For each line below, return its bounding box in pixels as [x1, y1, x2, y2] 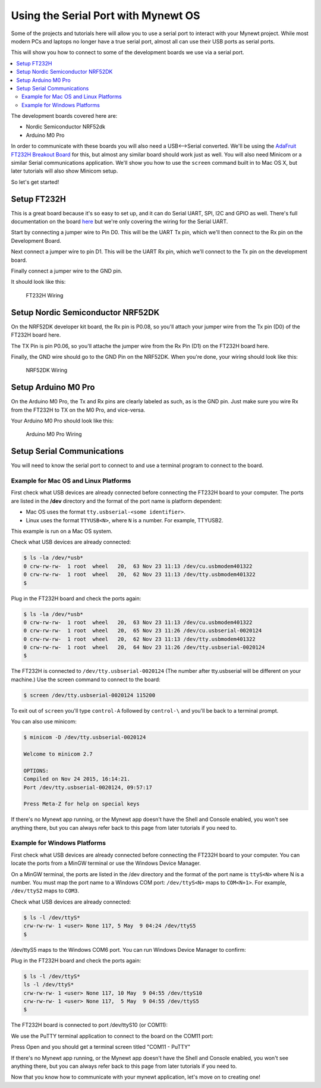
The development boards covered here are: [11, 112, 118, 120]
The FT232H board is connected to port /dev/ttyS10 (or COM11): [11, 1021, 168, 1029]
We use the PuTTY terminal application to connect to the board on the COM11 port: [11, 1032, 213, 1039]
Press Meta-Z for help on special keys [23, 801, 140, 807]
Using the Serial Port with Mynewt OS [11, 9, 200, 22]
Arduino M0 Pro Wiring [26, 431, 83, 438]
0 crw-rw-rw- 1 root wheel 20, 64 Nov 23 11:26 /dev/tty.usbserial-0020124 [23, 644, 265, 651]
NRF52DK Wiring [26, 366, 68, 374]
